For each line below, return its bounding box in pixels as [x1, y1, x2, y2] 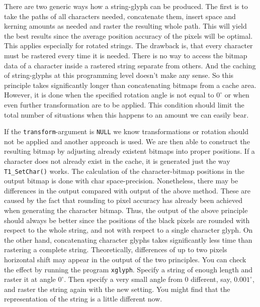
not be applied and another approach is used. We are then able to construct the [4, 136, 250, 146]
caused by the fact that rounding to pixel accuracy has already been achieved [4, 195, 242, 206]
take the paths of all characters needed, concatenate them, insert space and [4, 11, 236, 21]
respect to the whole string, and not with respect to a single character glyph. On [4, 225, 253, 235]
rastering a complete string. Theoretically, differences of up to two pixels [4, 244, 227, 255]
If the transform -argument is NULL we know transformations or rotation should [4, 126, 248, 137]
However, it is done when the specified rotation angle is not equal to [4, 89, 214, 100]
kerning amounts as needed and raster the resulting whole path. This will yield [4, 21, 247, 31]
